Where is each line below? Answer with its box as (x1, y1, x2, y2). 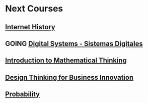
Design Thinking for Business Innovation (5, 73, 134, 82)
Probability (5, 90, 40, 99)
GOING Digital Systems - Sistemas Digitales (5, 39, 143, 48)
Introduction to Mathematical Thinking (5, 56, 127, 65)
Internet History (5, 23, 56, 31)
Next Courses (5, 3, 63, 14)
